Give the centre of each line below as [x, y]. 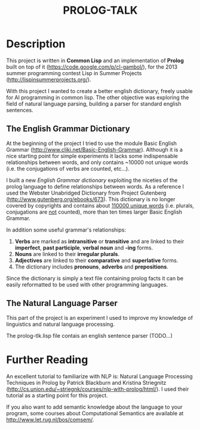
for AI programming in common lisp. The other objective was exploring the [98, 97]
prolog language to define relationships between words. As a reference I [95, 186]
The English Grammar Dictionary [68, 129]
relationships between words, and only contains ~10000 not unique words [97, 162]
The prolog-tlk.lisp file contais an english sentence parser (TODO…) [90, 335]
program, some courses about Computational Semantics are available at [95, 413]
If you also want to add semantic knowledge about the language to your [94, 407]
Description [36, 44]
